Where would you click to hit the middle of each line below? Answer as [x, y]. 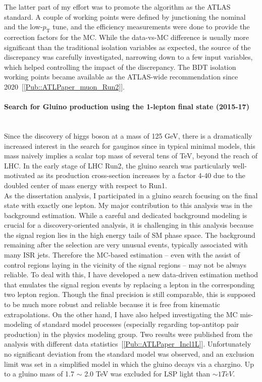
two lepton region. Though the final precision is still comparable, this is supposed [130, 294]
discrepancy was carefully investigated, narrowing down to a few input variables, [128, 57]
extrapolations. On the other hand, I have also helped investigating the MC [121, 314]
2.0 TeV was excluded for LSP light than [147, 374]
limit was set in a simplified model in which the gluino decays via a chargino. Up [129, 364]
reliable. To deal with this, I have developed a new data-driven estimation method [131, 274]
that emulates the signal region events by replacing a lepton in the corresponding [129, 284]
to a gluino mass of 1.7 [39, 374]
